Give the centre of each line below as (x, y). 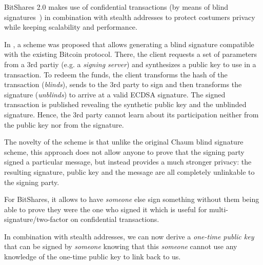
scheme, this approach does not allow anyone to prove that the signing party (124, 151)
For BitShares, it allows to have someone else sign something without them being (132, 199)
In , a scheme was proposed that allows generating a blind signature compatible (129, 44)
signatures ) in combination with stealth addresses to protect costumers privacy (130, 17)
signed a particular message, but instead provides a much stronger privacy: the (128, 162)
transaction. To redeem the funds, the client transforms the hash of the (116, 74)
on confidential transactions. (115, 219)
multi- (219, 209)
